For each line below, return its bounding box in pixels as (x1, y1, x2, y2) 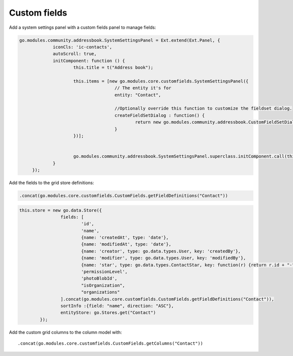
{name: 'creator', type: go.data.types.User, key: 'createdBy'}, (81, 248, 241, 254)
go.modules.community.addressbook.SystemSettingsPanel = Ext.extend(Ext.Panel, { (19, 37, 221, 43)
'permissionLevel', (81, 269, 128, 274)
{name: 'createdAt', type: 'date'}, (81, 235, 169, 240)
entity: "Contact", (114, 92, 161, 98)
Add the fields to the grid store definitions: (9, 180, 94, 186)
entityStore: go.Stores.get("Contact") (60, 310, 156, 315)
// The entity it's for (114, 85, 171, 91)
